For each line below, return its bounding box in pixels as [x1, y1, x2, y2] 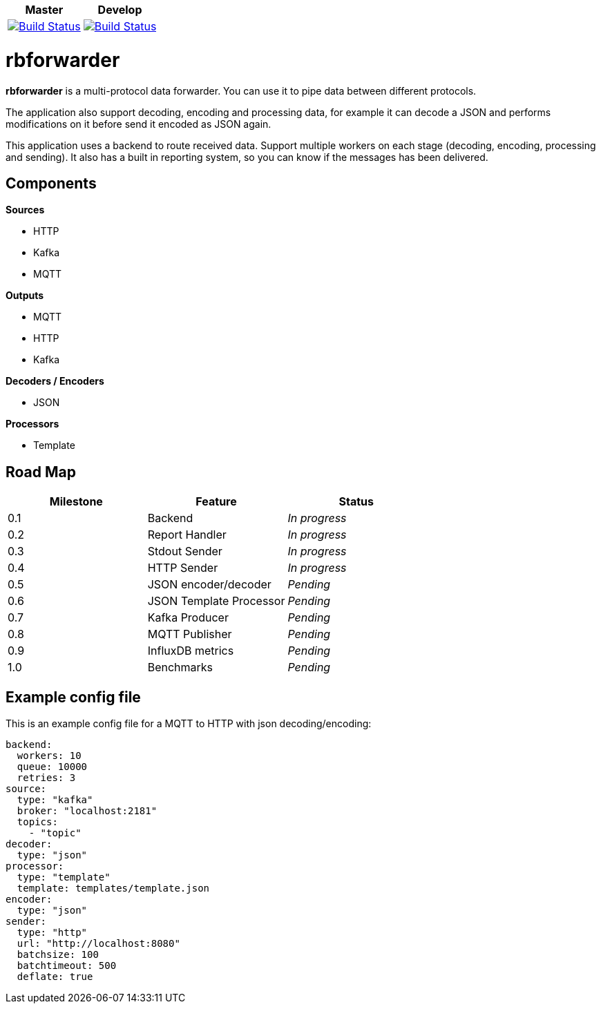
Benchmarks [147, 660, 213, 675]
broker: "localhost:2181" [17, 805, 158, 817]
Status [338, 494, 374, 509]
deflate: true [17, 971, 93, 983]
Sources [6, 204, 45, 216]
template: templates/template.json [17, 883, 210, 894]
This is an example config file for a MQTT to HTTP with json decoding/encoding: [6, 718, 372, 730]
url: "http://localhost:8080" [17, 938, 180, 950]
